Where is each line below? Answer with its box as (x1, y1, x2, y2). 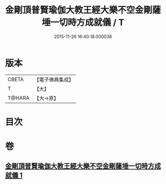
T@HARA (7, 94, 30, 101)
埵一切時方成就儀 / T (41, 17, 124, 28)
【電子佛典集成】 (34, 76, 74, 83)
